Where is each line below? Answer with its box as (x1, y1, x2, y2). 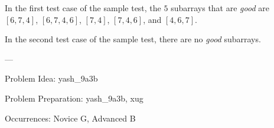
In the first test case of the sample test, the (5, 2, 161, 14)
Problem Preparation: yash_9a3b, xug (5, 92, 143, 104)
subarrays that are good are (171, 2, 269, 14)
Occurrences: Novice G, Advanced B (5, 112, 136, 124)
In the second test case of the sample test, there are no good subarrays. (5, 33, 261, 45)
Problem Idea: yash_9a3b (5, 72, 98, 85)
